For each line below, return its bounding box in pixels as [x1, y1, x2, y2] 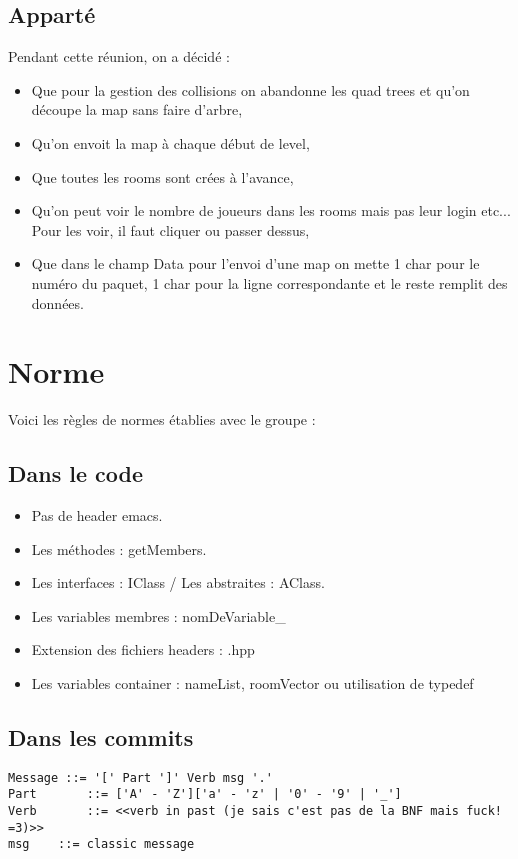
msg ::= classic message [8, 837, 195, 852]
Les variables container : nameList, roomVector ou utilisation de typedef [31, 673, 474, 694]
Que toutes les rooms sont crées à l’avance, [31, 166, 294, 187]
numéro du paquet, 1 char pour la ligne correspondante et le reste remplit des [31, 272, 508, 293]
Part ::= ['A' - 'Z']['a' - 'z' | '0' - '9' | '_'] [8, 787, 402, 802]
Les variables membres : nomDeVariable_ [31, 605, 286, 626]
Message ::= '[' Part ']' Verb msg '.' [8, 770, 273, 785]
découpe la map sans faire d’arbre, [31, 99, 243, 120]
